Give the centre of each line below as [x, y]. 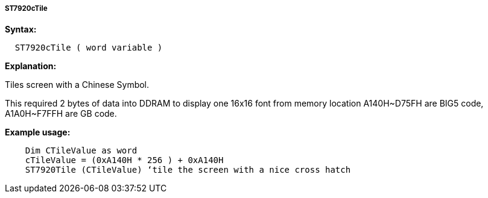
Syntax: [21, 29]
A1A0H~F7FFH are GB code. [61, 114]
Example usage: [38, 132]
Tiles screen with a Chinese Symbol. [77, 85]
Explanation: [31, 66]
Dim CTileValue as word [81, 151]
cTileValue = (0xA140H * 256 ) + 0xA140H [124, 160]
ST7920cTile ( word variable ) [89, 48]
